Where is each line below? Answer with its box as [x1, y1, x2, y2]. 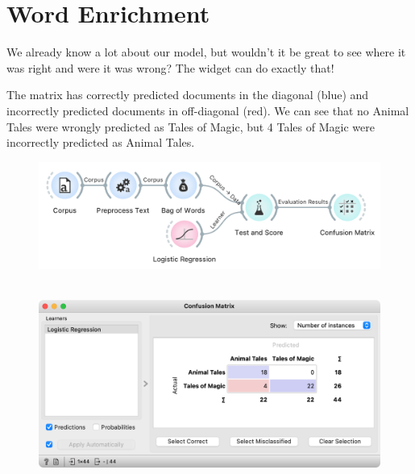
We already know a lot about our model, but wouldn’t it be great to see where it [6, 44, 406, 60]
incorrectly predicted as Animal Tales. [6, 134, 195, 151]
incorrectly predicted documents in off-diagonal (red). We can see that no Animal [6, 102, 409, 118]
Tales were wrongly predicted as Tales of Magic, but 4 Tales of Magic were [6, 118, 375, 135]
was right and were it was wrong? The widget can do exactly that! [6, 59, 334, 76]
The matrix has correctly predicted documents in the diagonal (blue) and [6, 86, 369, 103]
